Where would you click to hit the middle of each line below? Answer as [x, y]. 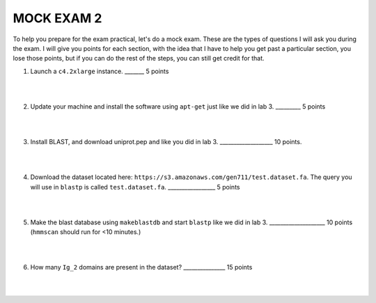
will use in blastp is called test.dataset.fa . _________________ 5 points [135, 187]
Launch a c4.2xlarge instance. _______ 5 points [100, 71]
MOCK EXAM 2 [57, 18]
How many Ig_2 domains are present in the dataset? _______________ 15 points [141, 267]
